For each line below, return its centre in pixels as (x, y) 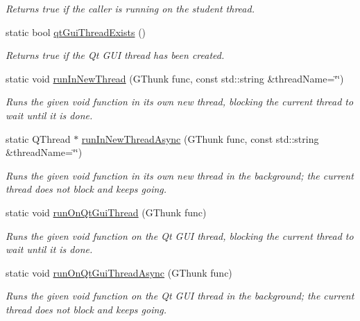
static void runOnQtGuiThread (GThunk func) (106, 212)
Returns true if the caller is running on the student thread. (130, 8)
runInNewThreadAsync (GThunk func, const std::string (200, 138)
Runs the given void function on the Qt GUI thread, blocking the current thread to (180, 235)
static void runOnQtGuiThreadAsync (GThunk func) (119, 272)
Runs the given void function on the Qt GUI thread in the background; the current (180, 296)
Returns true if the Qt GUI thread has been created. (115, 55)
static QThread (38, 138)
